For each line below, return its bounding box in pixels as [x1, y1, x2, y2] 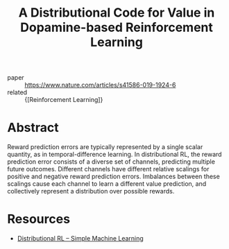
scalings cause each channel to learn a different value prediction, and [7, 180, 207, 188]
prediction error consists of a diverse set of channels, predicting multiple [7, 157, 215, 166]
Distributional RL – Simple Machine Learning [17, 234, 144, 243]
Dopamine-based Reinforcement [20, 19, 213, 35]
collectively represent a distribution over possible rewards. [7, 187, 175, 196]
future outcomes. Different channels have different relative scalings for [7, 165, 210, 173]
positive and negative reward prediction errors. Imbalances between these [7, 172, 220, 181]
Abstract [7, 120, 59, 136]
